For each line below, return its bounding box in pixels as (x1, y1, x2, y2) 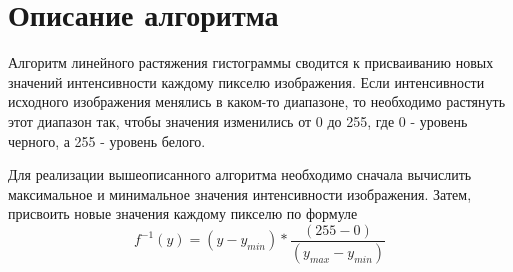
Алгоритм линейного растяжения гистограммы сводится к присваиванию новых (8, 52, 494, 73)
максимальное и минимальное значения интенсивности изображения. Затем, (8, 183, 472, 204)
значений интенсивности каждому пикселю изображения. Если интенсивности (8, 71, 485, 92)
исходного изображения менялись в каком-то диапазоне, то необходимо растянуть (8, 91, 506, 112)
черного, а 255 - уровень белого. (8, 130, 206, 151)
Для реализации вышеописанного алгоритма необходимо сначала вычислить (8, 164, 472, 185)
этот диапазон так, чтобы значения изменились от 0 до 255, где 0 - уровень (8, 110, 468, 131)
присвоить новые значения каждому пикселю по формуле (8, 203, 358, 224)
